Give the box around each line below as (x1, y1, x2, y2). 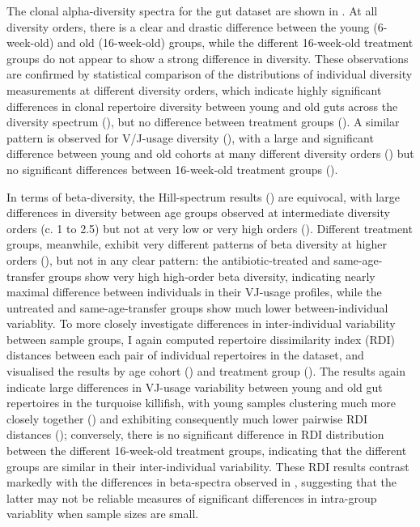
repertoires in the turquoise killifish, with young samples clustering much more (6, 394, 396, 411)
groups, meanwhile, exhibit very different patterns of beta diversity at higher (6, 236, 387, 253)
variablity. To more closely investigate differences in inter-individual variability (6, 315, 396, 332)
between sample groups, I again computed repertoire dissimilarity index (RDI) (6, 330, 396, 347)
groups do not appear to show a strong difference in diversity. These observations (6, 49, 409, 66)
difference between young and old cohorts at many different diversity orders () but (6, 145, 414, 162)
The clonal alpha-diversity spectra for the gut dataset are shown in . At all (6, 2, 378, 19)
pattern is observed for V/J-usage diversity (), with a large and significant (6, 129, 374, 146)
